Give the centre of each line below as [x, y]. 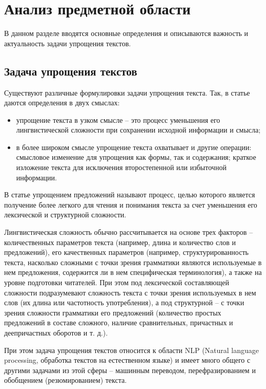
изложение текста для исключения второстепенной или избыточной [121, 167]
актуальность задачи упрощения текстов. [68, 43]
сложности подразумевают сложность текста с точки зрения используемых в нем [130, 292]
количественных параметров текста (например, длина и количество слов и [120, 242]
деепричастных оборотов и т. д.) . [56, 332]
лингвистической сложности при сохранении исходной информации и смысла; [138, 130]
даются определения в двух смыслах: [62, 103]
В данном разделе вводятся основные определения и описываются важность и [126, 33]
